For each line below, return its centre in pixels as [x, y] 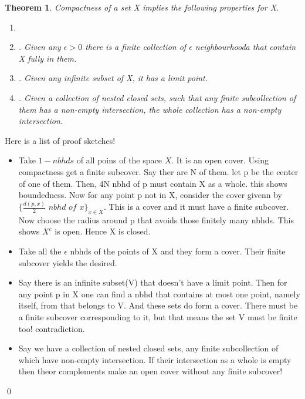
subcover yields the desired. [68, 262]
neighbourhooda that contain [245, 47]
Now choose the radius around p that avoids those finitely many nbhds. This [156, 219]
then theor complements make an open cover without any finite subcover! [150, 371]
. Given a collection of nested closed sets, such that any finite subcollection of [157, 97]
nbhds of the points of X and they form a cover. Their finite [178, 251]
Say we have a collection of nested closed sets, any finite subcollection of [148, 348]
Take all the [40, 251]
